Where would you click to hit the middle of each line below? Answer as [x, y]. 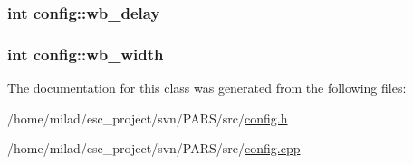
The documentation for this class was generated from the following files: [207, 88]
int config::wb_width [86, 54]
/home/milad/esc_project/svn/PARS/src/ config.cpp [154, 148]
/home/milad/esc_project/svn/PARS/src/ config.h [148, 118]
